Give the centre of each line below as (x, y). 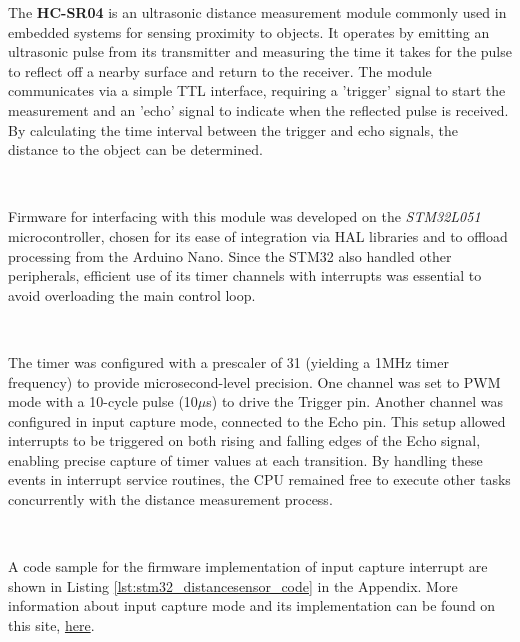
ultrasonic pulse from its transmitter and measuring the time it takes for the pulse (260, 51)
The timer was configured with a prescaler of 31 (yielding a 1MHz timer (228, 361)
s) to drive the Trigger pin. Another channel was (354, 401)
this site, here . (51, 625)
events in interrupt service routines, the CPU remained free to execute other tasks (259, 479)
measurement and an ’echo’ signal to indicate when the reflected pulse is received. (258, 109)
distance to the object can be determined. (135, 149)
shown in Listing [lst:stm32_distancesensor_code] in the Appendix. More (233, 585)
